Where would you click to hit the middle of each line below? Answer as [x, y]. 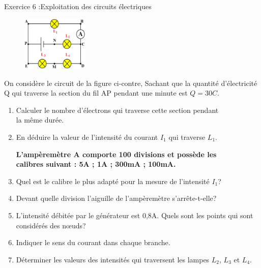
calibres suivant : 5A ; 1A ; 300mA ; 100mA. [96, 164]
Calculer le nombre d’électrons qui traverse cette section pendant [117, 110]
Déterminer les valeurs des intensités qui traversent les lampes [113, 259]
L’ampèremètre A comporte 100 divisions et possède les [116, 154]
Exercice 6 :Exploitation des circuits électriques [78, 6]
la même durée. [40, 120]
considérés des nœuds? [51, 225]
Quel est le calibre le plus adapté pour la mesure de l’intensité [113, 181]
